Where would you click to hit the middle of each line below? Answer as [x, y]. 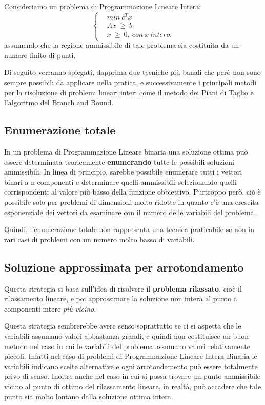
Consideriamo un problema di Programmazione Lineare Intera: [103, 6]
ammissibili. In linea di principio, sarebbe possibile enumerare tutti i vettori [123, 172]
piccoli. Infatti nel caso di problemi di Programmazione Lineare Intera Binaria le [131, 356]
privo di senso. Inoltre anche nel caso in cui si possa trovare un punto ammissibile [132, 376]
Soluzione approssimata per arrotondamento [124, 267]
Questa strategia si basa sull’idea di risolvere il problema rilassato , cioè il [123, 288]
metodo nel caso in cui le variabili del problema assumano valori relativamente [127, 346]
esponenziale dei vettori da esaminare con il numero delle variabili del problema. [130, 212]
